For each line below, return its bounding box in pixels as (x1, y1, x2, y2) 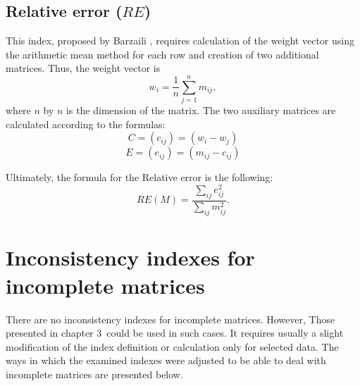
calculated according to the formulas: (6, 116, 166, 131)
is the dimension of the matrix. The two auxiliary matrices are (66, 103, 336, 118)
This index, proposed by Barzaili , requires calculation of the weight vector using (6, 33, 354, 48)
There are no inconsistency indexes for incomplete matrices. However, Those (6, 311, 335, 326)
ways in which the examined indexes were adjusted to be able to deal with (6, 353, 326, 368)
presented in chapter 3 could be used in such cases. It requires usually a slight (6, 325, 344, 340)
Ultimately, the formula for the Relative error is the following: (6, 170, 273, 185)
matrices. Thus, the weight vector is (6, 61, 161, 75)
